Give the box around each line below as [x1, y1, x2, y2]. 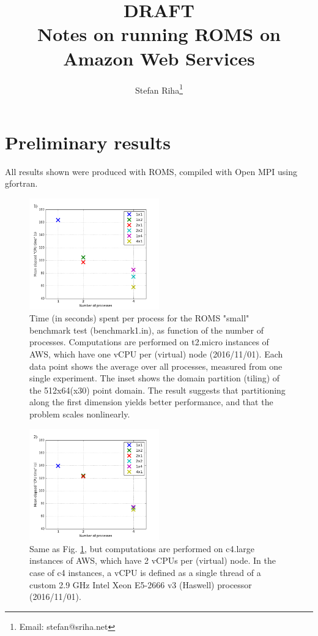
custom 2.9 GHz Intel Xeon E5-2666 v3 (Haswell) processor [29, 578, 252, 591]
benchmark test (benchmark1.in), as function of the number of [29, 323, 264, 336]
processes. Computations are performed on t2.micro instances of [29, 335, 269, 348]
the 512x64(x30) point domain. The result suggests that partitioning [29, 383, 286, 396]
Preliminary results [5, 129, 171, 154]
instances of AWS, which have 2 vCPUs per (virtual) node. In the [29, 554, 276, 567]
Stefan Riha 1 [135, 81, 183, 96]
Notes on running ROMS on [37, 21, 281, 47]
